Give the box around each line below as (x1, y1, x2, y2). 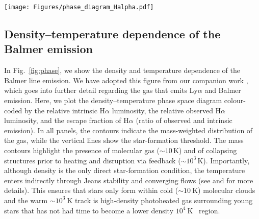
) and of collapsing (178, 145, 237, 155)
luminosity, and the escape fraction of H (4, 115, 129, 126)
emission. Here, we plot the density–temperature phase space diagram (4, 95, 222, 106)
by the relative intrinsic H (24, 105, 106, 115)
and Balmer (204, 85, 241, 95)
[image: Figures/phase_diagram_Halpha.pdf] (4, 4, 154, 11)
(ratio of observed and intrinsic (136, 115, 232, 126)
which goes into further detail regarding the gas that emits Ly (4, 85, 198, 95)
